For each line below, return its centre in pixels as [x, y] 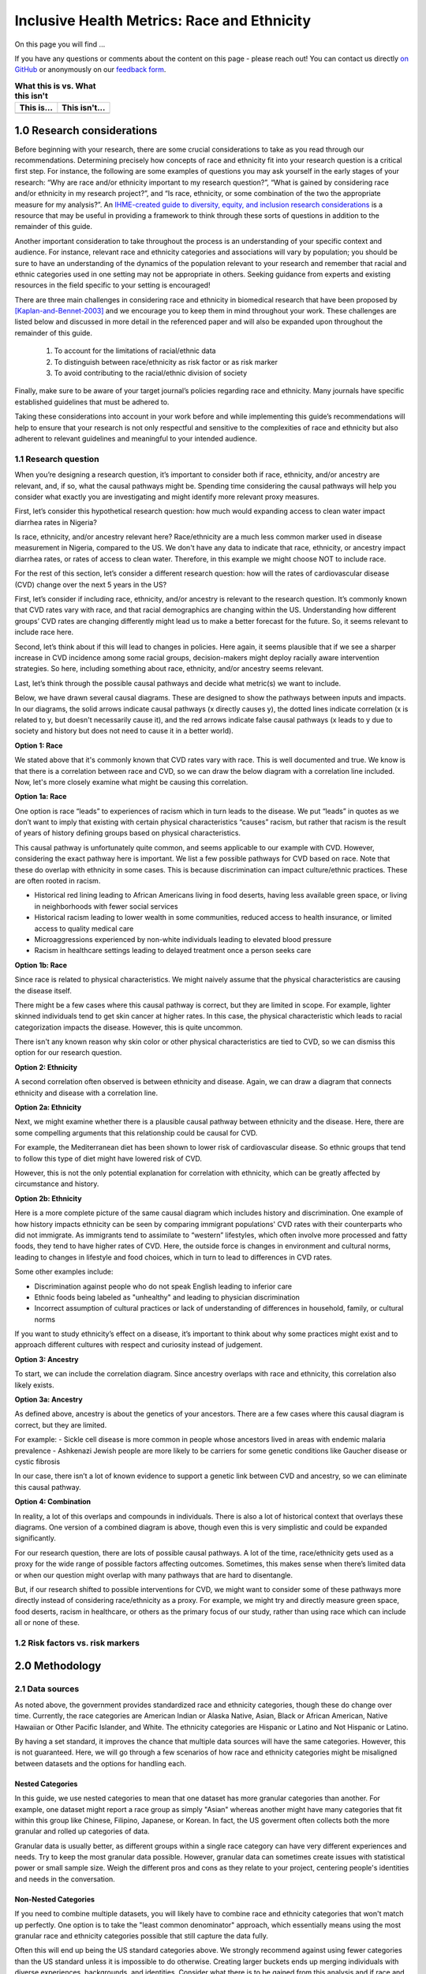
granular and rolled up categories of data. [82, 1831]
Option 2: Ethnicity [46, 1067]
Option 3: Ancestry [47, 1359]
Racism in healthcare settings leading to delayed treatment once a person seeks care [173, 951]
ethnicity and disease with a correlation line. [86, 1093]
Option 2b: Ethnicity [48, 1198]
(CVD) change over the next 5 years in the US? [91, 584]
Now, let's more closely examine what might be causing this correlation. [131, 782]
